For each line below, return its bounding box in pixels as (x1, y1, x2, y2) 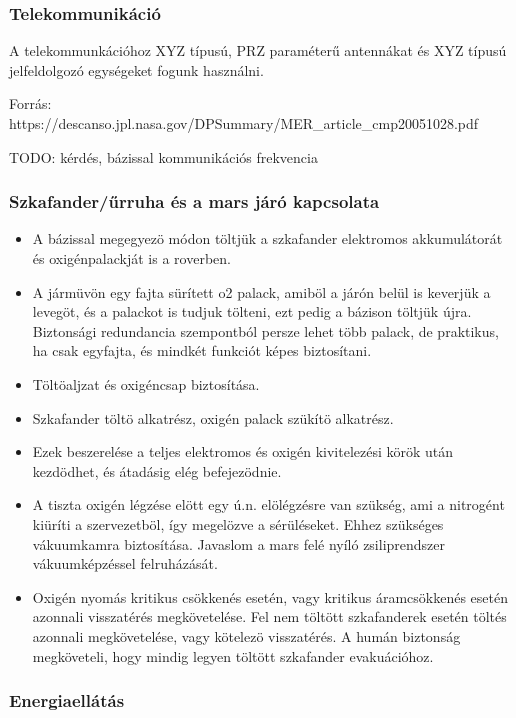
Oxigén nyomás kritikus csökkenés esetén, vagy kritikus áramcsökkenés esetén (32, 586, 508, 607)
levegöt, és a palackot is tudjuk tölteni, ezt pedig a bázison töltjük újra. (32, 301, 472, 322)
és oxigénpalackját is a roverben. (32, 248, 231, 268)
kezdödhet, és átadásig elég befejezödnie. (32, 460, 282, 481)
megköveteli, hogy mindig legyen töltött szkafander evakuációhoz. (32, 645, 434, 666)
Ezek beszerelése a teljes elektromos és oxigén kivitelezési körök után (32, 441, 454, 462)
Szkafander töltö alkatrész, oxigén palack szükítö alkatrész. (32, 407, 394, 428)
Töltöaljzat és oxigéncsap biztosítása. (32, 373, 260, 394)
